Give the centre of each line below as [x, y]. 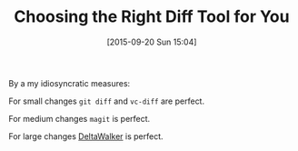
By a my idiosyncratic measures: [70, 83]
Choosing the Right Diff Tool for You [152, 17]
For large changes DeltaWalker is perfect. [86, 136]
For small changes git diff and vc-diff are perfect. [107, 101]
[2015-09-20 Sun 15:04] [152, 42]
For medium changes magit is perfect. [79, 118]
